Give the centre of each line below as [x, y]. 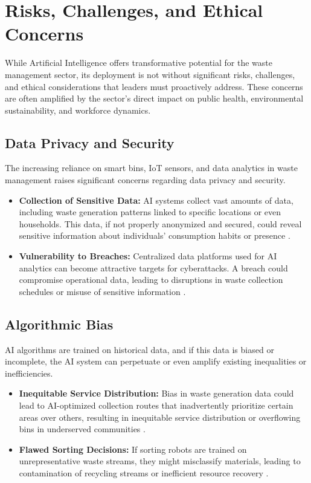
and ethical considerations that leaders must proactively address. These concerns [154, 86]
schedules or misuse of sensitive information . [102, 291]
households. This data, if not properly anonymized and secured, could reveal [160, 223]
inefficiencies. [29, 373]
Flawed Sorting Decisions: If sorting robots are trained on [133, 449]
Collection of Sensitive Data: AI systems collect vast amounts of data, [156, 200]
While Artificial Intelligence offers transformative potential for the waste [139, 63]
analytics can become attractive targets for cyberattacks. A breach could [153, 267]
